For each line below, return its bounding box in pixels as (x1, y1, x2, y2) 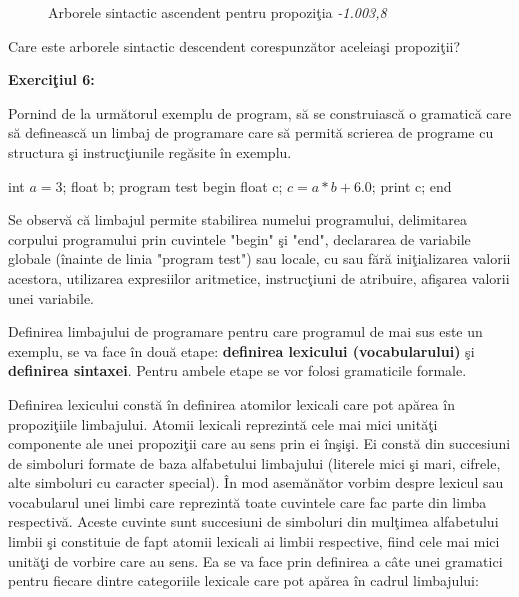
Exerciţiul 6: (8, 69, 95, 90)
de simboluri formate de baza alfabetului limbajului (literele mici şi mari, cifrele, (8, 452, 501, 473)
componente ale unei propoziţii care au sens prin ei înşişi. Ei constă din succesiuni (8, 433, 511, 454)
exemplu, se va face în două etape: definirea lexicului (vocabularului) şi (8, 340, 475, 361)
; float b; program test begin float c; (62, 175, 283, 196)
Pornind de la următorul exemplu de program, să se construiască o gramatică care (8, 102, 512, 123)
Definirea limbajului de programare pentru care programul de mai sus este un (8, 321, 483, 342)
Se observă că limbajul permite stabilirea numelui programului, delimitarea (8, 209, 467, 230)
